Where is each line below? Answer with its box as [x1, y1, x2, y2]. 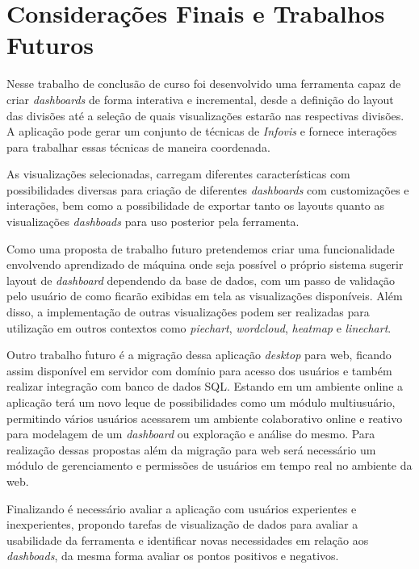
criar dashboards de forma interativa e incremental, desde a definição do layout [6, 90, 394, 107]
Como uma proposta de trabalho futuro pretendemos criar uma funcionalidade [6, 240, 395, 257]
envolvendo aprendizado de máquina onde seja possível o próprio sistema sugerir [6, 256, 404, 273]
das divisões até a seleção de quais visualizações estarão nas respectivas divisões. [6, 107, 404, 123]
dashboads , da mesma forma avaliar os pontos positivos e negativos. [6, 547, 339, 564]
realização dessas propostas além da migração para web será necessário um [6, 441, 376, 458]
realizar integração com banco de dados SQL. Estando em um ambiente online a [6, 378, 404, 395]
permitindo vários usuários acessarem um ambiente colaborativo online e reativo [6, 409, 403, 426]
